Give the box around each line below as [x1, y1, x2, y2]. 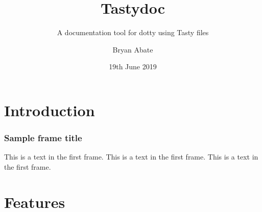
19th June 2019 [109, 61, 157, 72]
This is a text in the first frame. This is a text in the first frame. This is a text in [4, 151, 258, 162]
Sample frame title [4, 131, 82, 144]
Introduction [4, 99, 95, 120]
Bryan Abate [112, 44, 153, 55]
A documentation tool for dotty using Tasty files [57, 27, 209, 38]
